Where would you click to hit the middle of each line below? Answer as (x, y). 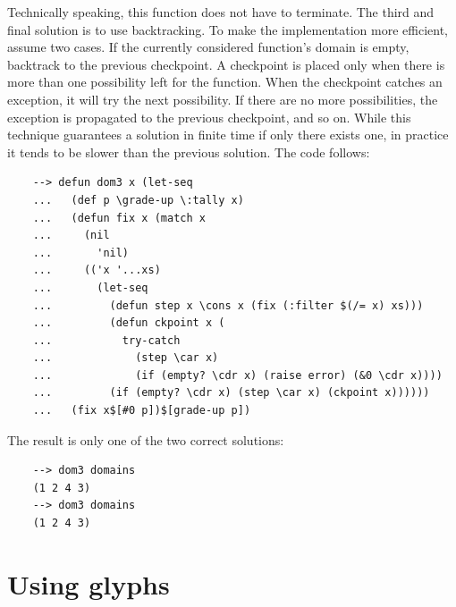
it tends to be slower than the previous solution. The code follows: (189, 152)
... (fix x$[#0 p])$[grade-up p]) (142, 411)
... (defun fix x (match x (119, 218)
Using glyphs (89, 583)
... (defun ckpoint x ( (129, 323)
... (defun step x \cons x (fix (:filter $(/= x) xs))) (228, 305)
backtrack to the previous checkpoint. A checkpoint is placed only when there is (226, 64)
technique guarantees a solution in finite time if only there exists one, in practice (228, 135)
